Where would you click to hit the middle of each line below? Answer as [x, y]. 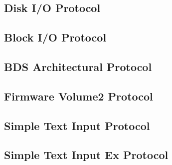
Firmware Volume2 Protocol [79, 96]
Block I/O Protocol [55, 37]
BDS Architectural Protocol [78, 66]
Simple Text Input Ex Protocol [86, 155]
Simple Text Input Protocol [77, 125]
